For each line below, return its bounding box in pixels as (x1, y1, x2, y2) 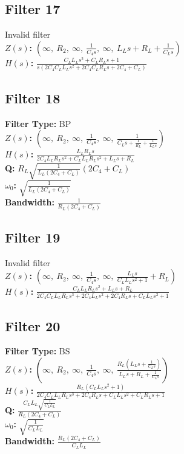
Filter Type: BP (5, 117, 71, 129)
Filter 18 (5, 88, 61, 107)
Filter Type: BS (5, 345, 70, 357)
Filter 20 (5, 316, 61, 335)
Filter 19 (5, 227, 61, 246)
